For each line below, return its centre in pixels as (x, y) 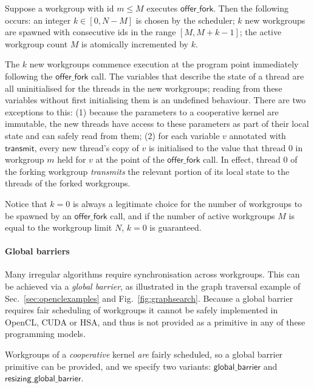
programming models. (45, 334)
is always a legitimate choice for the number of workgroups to (187, 203)
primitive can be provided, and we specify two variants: (108, 366)
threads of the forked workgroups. (68, 183)
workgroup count (36, 43)
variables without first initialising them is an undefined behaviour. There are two (155, 100)
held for (72, 159)
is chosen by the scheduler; (185, 20)
